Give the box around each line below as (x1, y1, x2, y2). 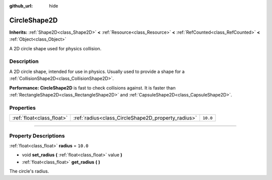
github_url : (9, 3, 33, 9)
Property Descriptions (9, 132, 65, 139)
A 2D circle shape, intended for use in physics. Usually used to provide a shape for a (9, 68, 185, 74)
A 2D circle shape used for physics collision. (9, 45, 102, 51)
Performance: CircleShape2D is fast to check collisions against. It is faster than (9, 84, 176, 91)
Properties (9, 104, 36, 111)
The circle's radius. (9, 168, 49, 174)
